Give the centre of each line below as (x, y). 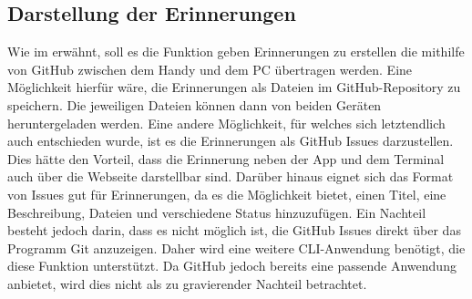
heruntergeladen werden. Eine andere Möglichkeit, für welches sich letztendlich (226, 123)
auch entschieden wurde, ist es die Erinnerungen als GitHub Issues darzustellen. (231, 141)
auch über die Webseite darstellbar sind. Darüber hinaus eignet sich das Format (231, 176)
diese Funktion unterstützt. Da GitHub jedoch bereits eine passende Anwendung (232, 266)
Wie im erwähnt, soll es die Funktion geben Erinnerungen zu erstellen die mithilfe (236, 52)
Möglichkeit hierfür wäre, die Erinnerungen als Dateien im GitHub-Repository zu (234, 87)
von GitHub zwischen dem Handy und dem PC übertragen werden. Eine (210, 69)
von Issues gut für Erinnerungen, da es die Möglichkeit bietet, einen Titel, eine (227, 194)
